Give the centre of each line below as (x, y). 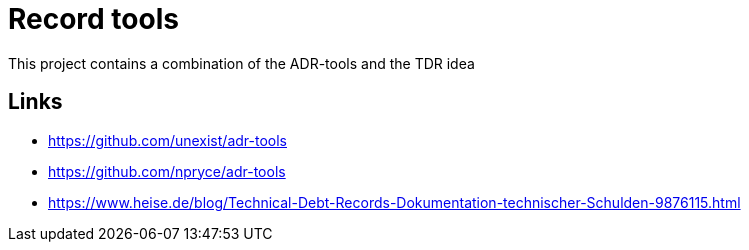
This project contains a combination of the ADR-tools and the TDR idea (241, 63)
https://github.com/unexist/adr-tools (167, 140)
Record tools (93, 19)
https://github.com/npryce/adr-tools (167, 171)
